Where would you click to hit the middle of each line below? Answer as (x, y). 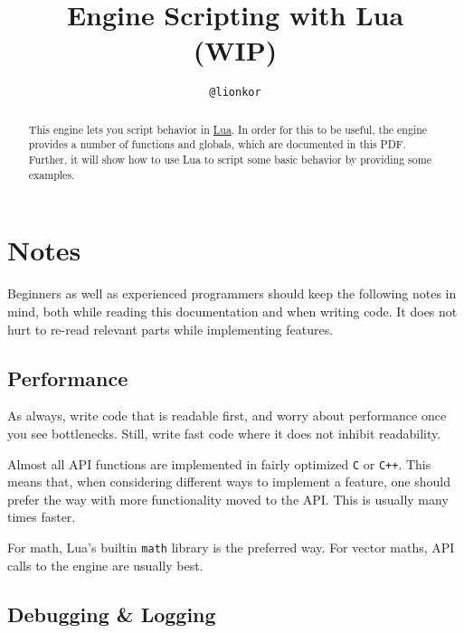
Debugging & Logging (112, 614)
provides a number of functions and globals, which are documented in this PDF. (217, 144)
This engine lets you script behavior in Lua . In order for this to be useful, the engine (228, 129)
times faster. (42, 517)
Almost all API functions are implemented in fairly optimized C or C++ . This (219, 463)
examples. (52, 174)
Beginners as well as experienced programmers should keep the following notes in (232, 293)
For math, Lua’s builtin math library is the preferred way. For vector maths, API (231, 547)
